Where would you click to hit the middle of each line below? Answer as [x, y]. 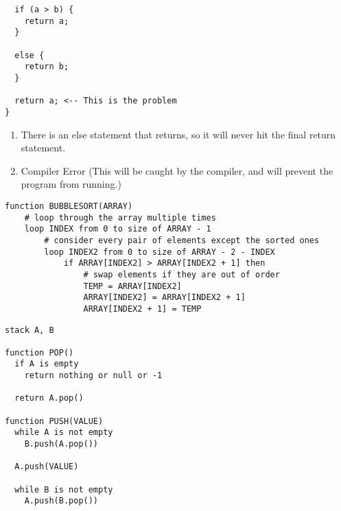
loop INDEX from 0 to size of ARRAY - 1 [118, 229]
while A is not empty [64, 433]
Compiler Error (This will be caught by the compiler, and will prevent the [177, 170]
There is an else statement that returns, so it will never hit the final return [178, 134]
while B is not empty [64, 489]
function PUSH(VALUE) [54, 421]
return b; [47, 67]
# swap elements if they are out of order [181, 274]
